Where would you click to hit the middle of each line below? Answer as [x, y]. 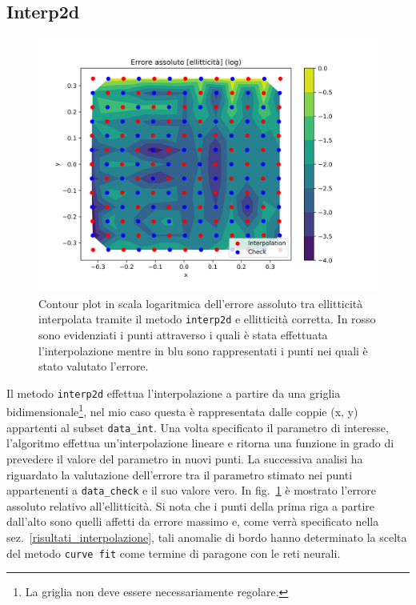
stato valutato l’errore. [94, 366]
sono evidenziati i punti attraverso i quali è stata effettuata [183, 335]
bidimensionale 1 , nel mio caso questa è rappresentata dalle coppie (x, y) [182, 411]
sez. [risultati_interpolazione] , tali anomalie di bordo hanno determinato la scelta [207, 537]
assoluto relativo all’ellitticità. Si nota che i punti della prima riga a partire [191, 505]
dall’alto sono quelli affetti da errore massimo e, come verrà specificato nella [193, 521]
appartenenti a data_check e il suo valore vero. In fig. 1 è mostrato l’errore [192, 490]
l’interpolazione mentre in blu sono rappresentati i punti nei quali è [203, 350]
